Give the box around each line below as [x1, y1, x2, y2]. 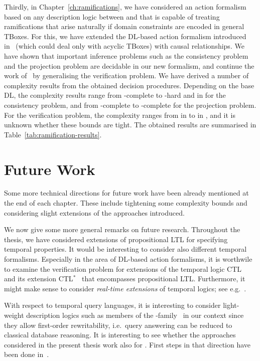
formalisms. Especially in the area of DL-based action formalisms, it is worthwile [4, 254, 252, 264]
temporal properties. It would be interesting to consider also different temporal [4, 244, 247, 254]
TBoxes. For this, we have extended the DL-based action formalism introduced [4, 31, 246, 41]
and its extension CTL [4, 273, 73, 284]
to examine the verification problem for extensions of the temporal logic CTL [4, 263, 241, 274]
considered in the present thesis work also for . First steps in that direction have [4, 339, 251, 349]
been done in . [4, 349, 49, 359]
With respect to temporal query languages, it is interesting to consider [4, 300, 221, 310]
